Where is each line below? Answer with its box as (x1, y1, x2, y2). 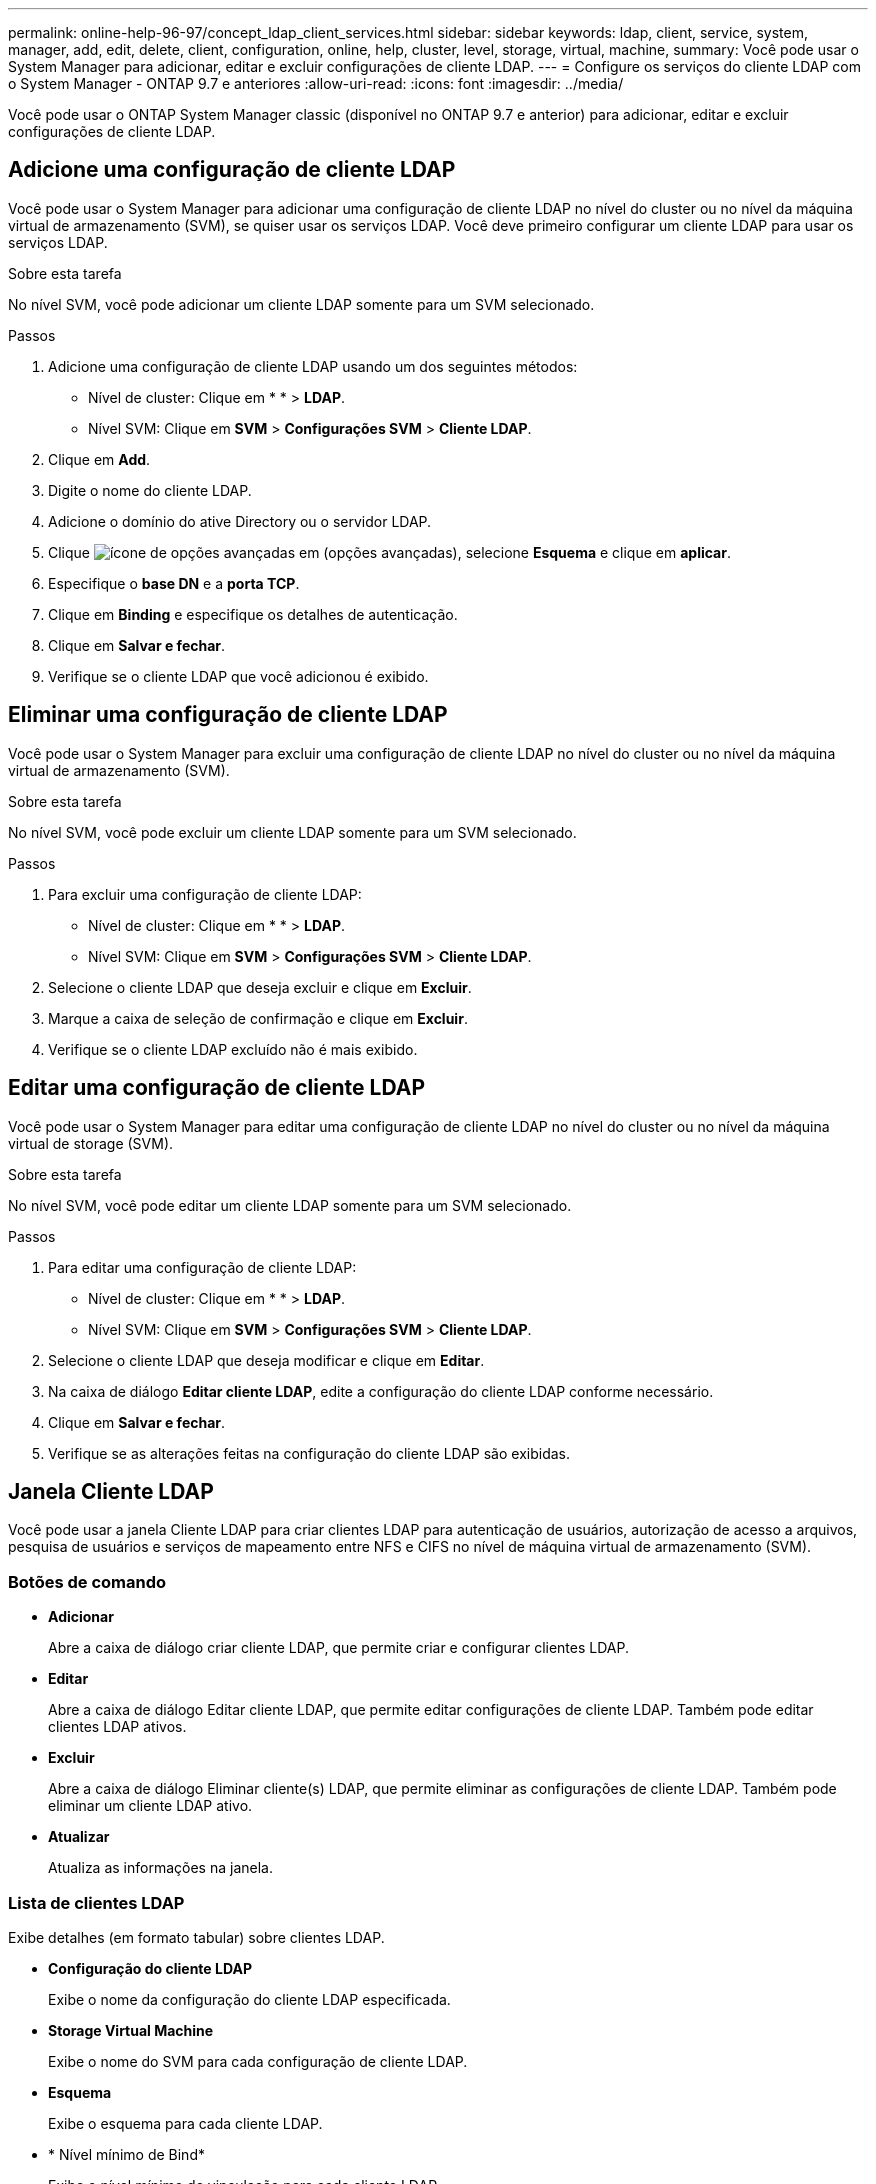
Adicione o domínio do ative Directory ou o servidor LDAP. (48, 512, 432, 530)
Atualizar (48, 1828, 110, 1846)
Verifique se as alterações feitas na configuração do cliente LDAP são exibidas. (48, 1444, 570, 1462)
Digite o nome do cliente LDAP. (48, 481, 252, 499)
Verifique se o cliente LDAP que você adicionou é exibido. (48, 667, 429, 685)
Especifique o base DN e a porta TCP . (48, 574, 300, 592)
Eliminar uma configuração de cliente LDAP (8, 702, 448, 728)
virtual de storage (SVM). (8, 1134, 174, 1152)
